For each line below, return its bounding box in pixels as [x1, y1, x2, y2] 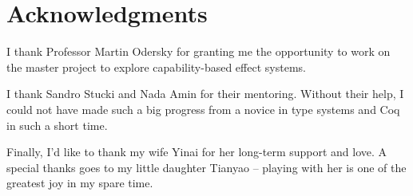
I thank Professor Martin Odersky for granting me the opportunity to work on [6, 43, 391, 60]
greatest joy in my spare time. [6, 174, 153, 191]
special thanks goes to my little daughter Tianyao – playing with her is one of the [6, 159, 407, 175]
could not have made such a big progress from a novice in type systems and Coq [6, 100, 400, 117]
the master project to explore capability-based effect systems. [6, 58, 306, 75]
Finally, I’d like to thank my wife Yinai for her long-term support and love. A [6, 143, 387, 160]
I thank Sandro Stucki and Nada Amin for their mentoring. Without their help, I [6, 85, 404, 102]
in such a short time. [6, 116, 108, 133]
